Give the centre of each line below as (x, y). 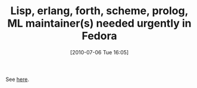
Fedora (99, 36)
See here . (17, 79)
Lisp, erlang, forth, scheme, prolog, (99, 11)
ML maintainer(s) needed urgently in (99, 23)
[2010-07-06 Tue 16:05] (99, 52)
